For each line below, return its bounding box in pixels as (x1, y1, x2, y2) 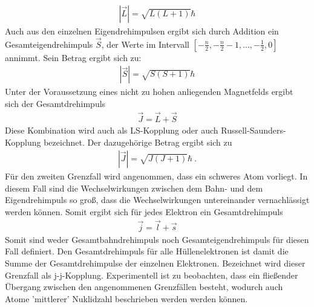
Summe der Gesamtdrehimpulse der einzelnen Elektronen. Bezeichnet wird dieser (5, 256, 306, 269)
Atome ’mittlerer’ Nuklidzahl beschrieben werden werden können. (5, 292, 248, 305)
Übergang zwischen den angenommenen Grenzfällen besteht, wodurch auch (5, 280, 283, 293)
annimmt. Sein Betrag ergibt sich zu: (5, 51, 142, 63)
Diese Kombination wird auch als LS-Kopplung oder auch (5, 123, 218, 136)
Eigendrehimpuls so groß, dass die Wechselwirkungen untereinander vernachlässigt (5, 193, 310, 206)
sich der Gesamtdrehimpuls (5, 97, 106, 110)
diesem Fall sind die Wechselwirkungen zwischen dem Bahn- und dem (5, 181, 263, 194)
